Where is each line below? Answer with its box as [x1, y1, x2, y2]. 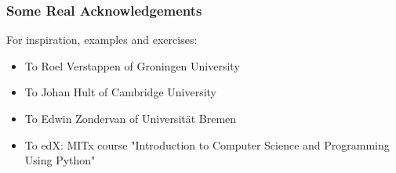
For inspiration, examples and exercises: [6, 31, 198, 48]
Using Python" [24, 152, 96, 168]
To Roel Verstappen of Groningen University [24, 57, 240, 74]
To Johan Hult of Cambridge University [24, 84, 216, 100]
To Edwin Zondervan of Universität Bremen [24, 110, 237, 126]
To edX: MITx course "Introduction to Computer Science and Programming [24, 136, 390, 153]
